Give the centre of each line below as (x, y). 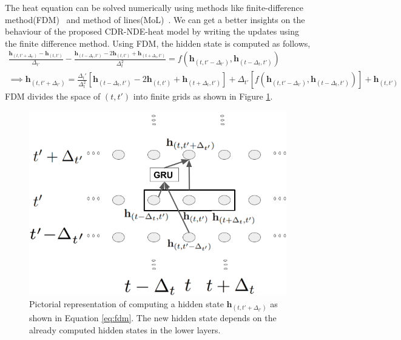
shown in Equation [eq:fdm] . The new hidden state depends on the (153, 318)
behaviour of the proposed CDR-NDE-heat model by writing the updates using (152, 31)
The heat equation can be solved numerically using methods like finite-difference (154, 7)
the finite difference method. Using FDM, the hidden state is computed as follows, (158, 43)
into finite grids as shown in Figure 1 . (203, 96)
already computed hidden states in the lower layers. (125, 329)
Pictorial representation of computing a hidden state (126, 304)
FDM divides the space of (53, 96)
